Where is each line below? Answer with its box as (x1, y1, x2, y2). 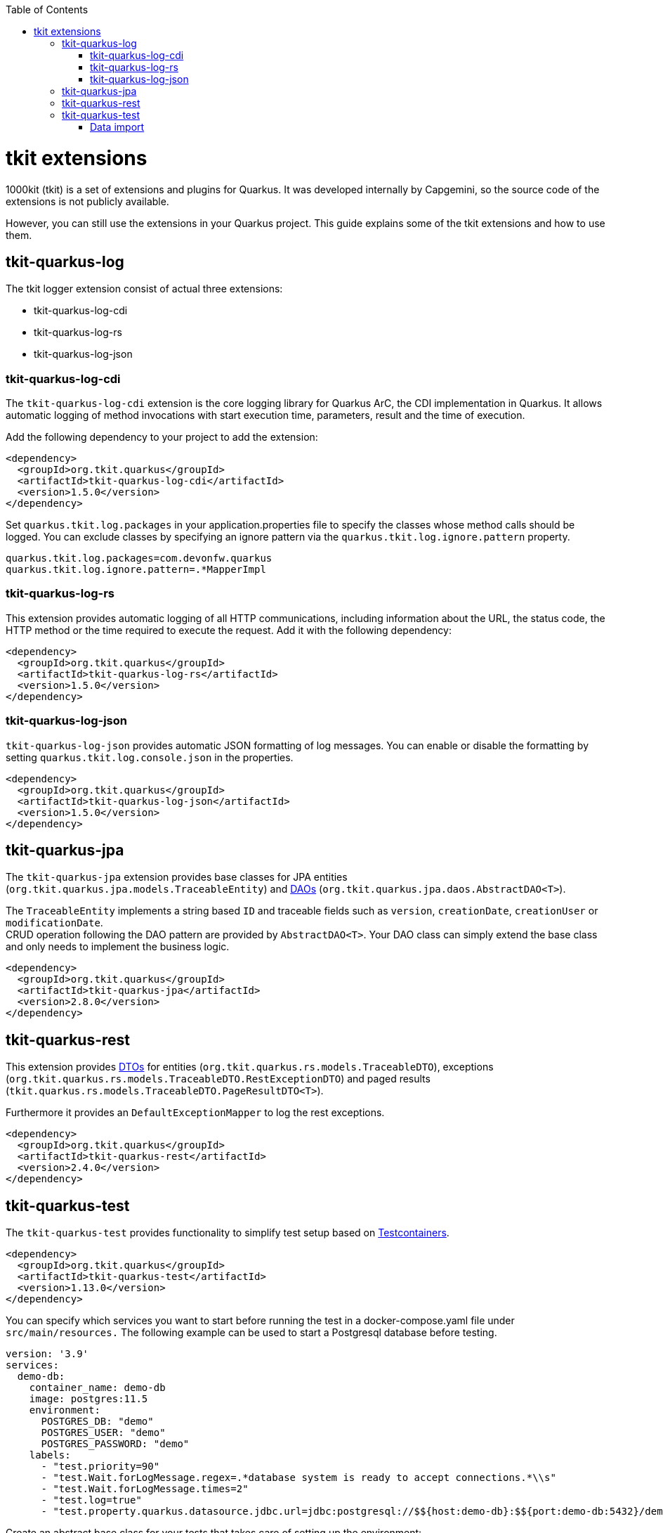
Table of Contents (6, 4, 88, 15)
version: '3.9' (6, 1348, 89, 1360)
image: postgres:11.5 (29, 1393, 148, 1405)
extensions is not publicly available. (6, 195, 169, 207)
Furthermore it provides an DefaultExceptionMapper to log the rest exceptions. (6, 1106, 385, 1119)
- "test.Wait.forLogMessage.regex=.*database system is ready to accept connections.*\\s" (41, 1472, 556, 1484)
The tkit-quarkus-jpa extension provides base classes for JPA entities (6, 871, 348, 884)
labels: (29, 1449, 71, 1461)
